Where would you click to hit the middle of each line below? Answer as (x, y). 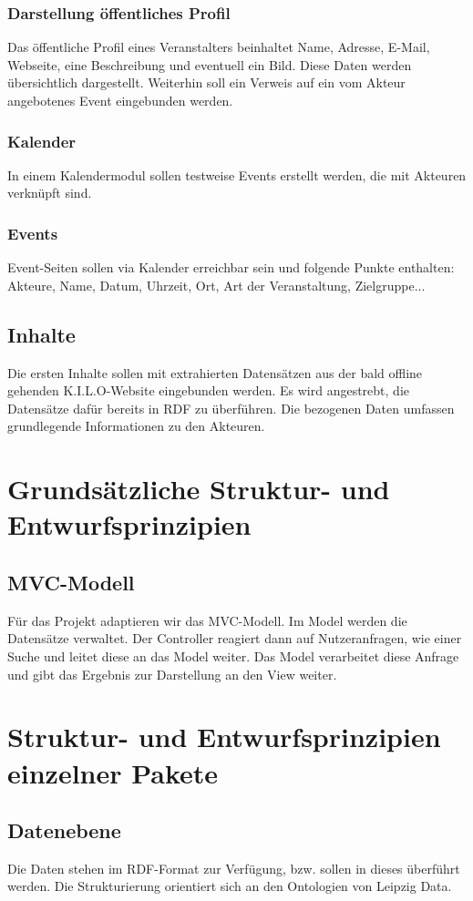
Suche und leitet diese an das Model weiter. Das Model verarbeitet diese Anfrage (233, 655)
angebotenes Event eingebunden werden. (120, 100)
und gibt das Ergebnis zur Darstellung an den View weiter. (172, 674)
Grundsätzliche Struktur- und (199, 489)
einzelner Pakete (113, 772)
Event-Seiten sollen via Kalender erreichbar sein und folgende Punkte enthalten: (231, 267)
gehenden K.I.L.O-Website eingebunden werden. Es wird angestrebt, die (208, 390)
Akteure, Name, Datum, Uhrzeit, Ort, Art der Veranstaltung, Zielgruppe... (216, 285)
